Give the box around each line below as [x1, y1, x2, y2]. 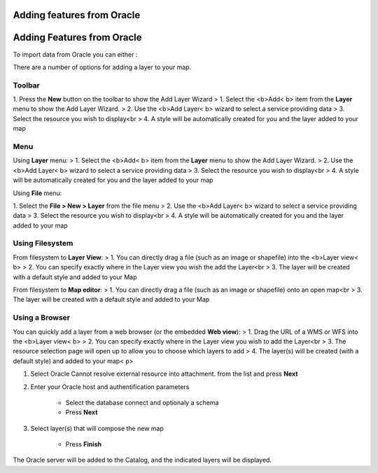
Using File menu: [13, 189, 62, 197]
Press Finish [65, 440, 101, 449]
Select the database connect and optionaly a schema [65, 398, 219, 407]
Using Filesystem [13, 239, 73, 248]
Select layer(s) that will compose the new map [30, 424, 164, 432]
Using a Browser [13, 313, 70, 323]
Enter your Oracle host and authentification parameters [30, 382, 190, 391]
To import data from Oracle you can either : [13, 50, 138, 59]
